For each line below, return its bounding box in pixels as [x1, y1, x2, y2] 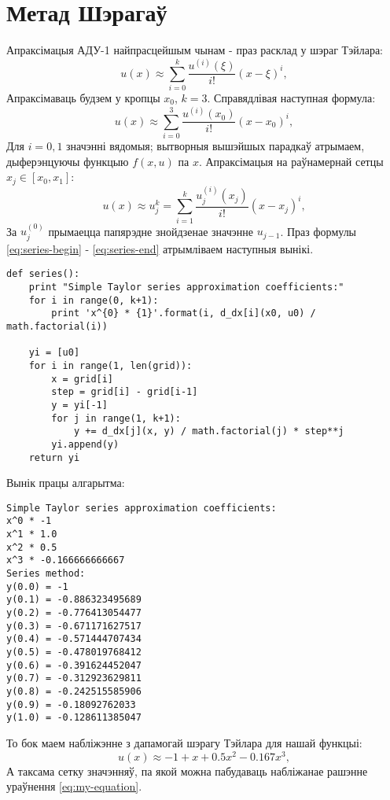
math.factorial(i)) [6, 321, 108, 332]
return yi [28, 452, 80, 463]
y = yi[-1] [51, 399, 108, 411]
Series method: [6, 568, 86, 580]
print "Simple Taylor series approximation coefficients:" [28, 282, 344, 293]
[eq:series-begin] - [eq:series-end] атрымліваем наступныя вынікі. [6, 240, 314, 256]
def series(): [6, 268, 80, 280]
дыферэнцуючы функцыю [6, 153, 129, 169]
